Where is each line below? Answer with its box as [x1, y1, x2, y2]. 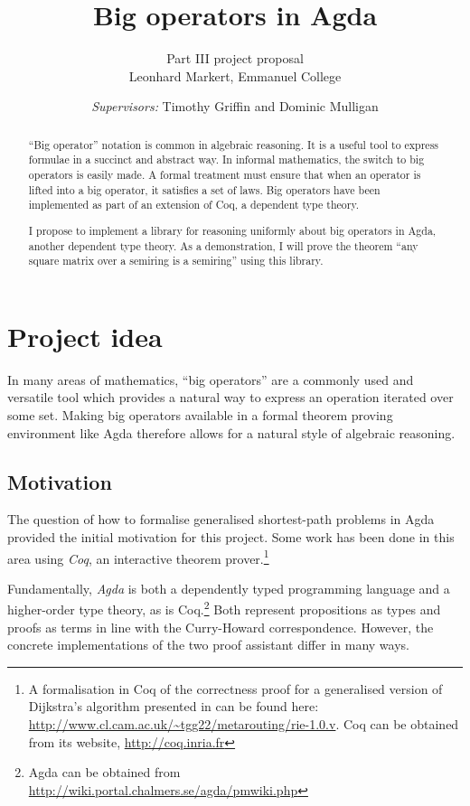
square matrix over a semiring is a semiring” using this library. [28, 253, 324, 268]
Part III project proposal [166, 49, 304, 68]
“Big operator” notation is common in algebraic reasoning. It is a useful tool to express [28, 136, 439, 152]
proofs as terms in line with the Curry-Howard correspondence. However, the [7, 617, 434, 636]
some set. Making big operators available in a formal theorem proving [7, 405, 393, 424]
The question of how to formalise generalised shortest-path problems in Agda [7, 510, 435, 529]
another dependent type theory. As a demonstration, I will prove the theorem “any [28, 238, 418, 253]
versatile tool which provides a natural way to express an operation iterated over [7, 388, 454, 407]
